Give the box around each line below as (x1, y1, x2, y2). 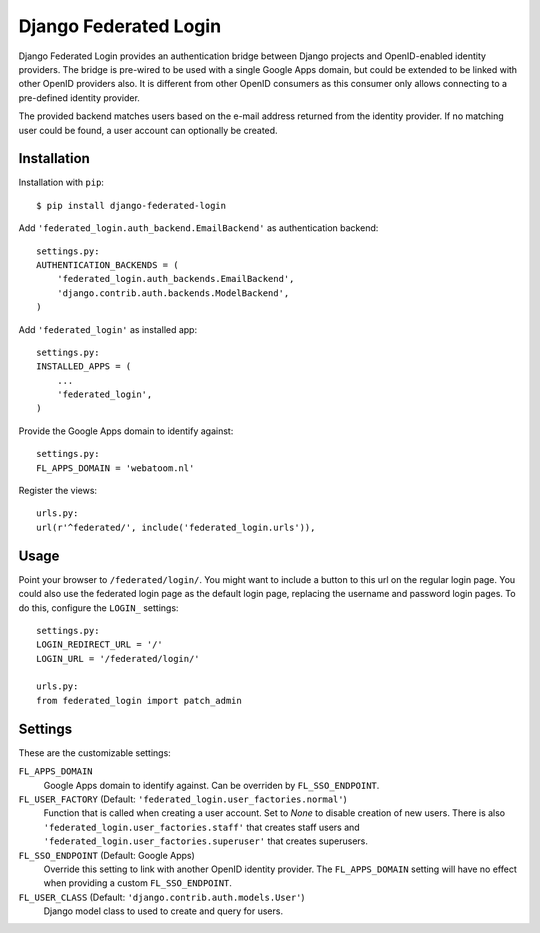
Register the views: (18, 485, 98, 497)
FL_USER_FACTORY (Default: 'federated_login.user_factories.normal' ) (18, 793, 347, 805)
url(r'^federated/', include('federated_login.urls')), (36, 521, 316, 533)
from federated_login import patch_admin (36, 695, 242, 706)
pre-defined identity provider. (18, 91, 140, 104)
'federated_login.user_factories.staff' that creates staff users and (43, 821, 360, 833)
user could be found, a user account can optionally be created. (18, 124, 279, 136)
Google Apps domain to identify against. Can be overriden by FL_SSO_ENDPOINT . (43, 779, 380, 791)
